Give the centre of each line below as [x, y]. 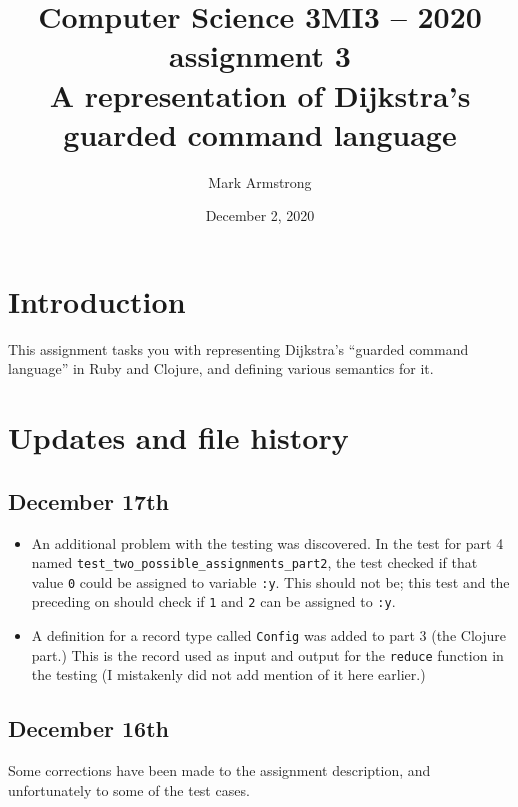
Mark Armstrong [260, 181]
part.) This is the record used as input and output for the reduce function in [267, 654]
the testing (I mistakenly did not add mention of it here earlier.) [228, 674]
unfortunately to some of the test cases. [129, 789]
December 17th [88, 500]
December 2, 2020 [260, 215]
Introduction [97, 300]
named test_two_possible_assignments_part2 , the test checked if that [254, 562]
